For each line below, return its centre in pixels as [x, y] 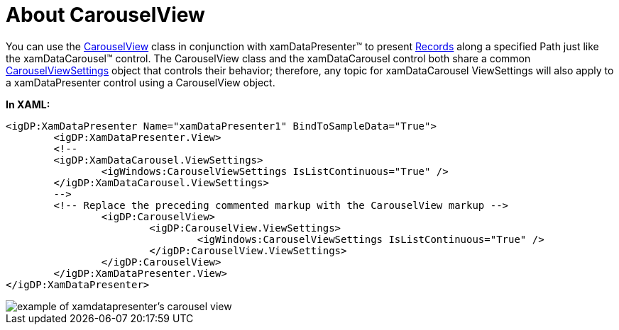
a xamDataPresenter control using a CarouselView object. [141, 82]
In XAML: [28, 104]
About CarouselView [105, 15]
